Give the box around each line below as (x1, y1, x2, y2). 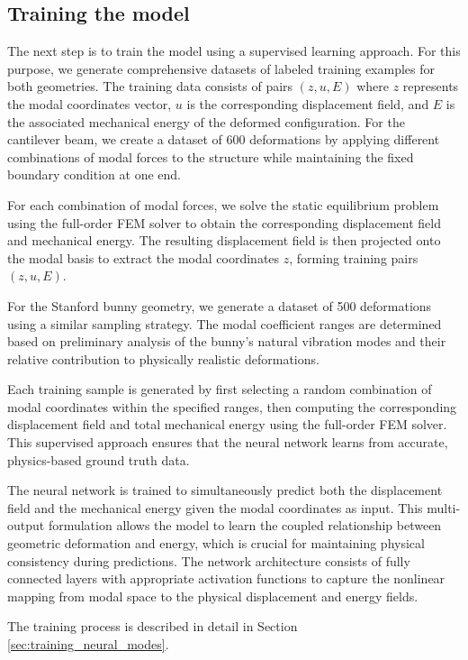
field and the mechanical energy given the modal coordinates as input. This (7, 498, 423, 517)
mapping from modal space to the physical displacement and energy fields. (7, 586, 418, 605)
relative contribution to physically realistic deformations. (7, 349, 319, 368)
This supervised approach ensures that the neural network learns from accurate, (7, 433, 448, 452)
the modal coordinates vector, (7, 94, 172, 113)
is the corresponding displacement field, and (186, 94, 429, 113)
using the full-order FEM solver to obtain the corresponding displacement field (7, 213, 441, 232)
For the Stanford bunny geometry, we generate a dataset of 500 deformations (7, 296, 432, 315)
